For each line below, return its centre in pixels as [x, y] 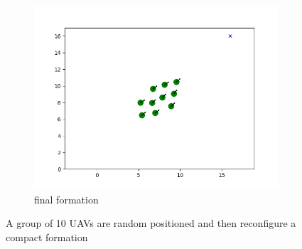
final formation [66, 199]
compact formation [47, 237]
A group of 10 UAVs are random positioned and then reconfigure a [151, 223]
